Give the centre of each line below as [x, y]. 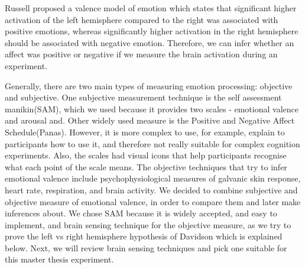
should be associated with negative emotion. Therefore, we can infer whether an [150, 42]
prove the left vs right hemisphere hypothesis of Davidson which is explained [144, 236]
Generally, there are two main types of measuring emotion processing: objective [149, 85]
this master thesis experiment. [59, 259]
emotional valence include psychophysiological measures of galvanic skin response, [153, 178]
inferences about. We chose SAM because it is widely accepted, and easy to [141, 213]
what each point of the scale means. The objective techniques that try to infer [146, 166]
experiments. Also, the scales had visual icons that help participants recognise [146, 155]
